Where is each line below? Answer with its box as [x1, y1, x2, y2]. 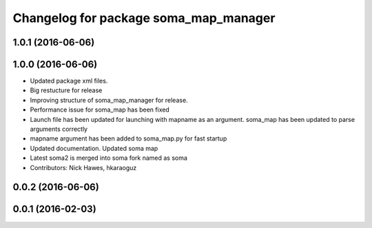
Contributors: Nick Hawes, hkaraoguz [30, 163, 137, 172]
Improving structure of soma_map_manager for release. [30, 96, 189, 104]
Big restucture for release [30, 86, 103, 94]
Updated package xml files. [30, 76, 108, 85]
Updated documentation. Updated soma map [30, 144, 158, 152]
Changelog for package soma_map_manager [12, 10, 276, 25]
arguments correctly [30, 125, 88, 134]
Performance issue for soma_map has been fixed [30, 105, 170, 114]
